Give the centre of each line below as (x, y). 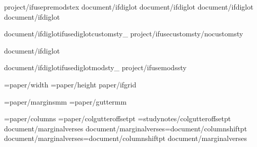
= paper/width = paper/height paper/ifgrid (70, 84)
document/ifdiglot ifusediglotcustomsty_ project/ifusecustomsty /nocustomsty (124, 34)
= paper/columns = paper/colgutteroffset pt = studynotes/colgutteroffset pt (118, 118)
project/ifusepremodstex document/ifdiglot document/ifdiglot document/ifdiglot (129, 7)
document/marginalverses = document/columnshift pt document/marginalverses (126, 138)
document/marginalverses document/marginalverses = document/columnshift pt (126, 128)
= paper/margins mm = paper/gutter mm (66, 101)
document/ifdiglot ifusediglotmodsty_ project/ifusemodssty (95, 67)
